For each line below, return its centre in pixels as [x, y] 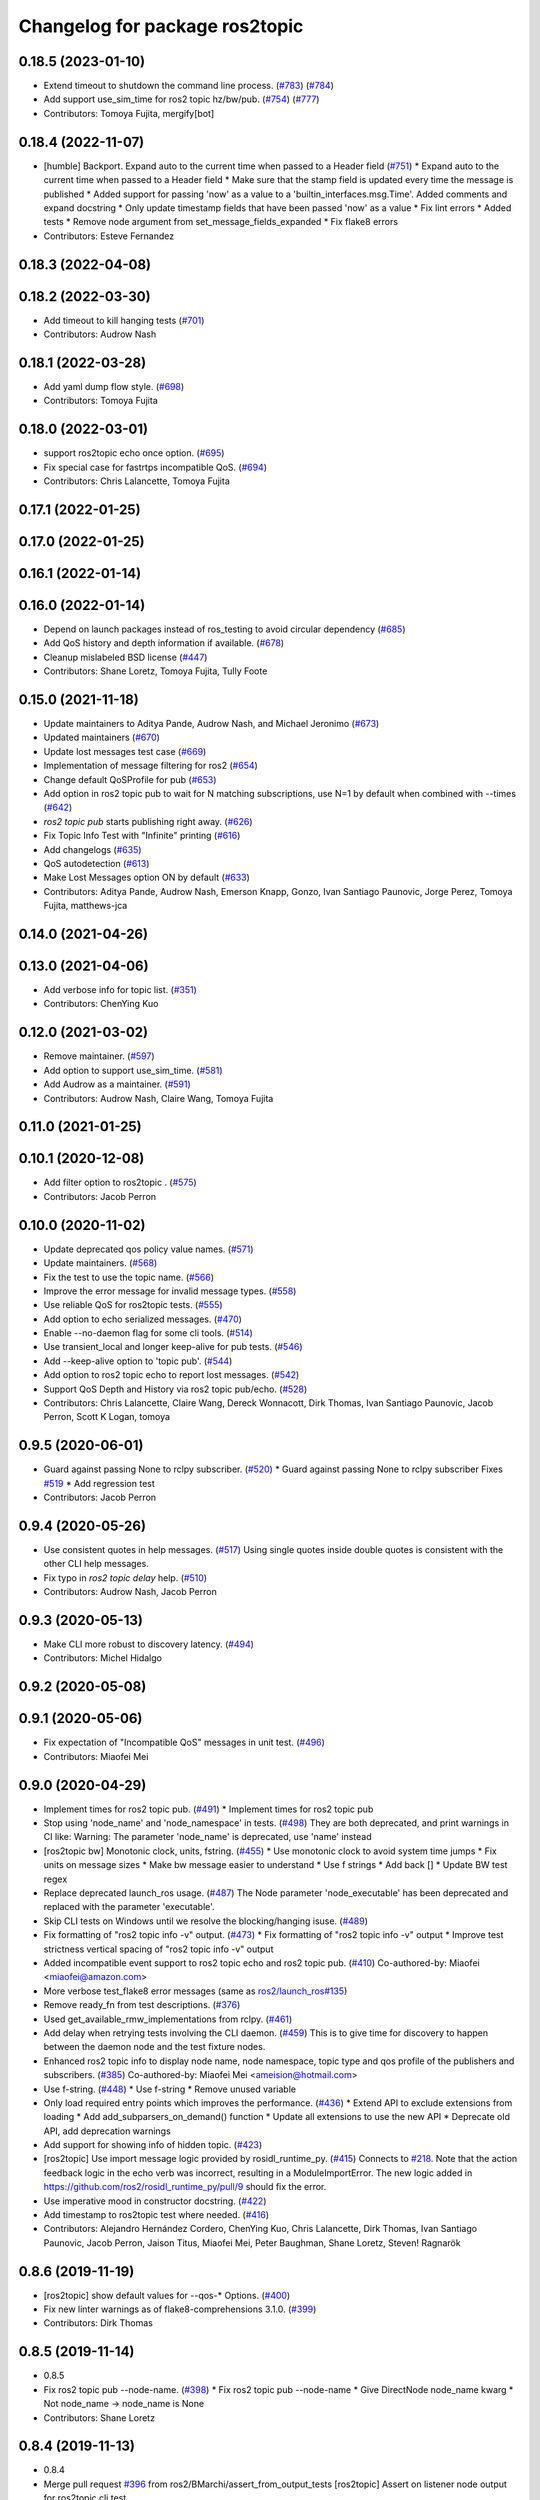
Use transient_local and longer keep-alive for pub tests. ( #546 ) [173, 1347]
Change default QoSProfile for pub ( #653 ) [130, 779]
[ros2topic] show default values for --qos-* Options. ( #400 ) [167, 2295]
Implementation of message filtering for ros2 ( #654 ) [151, 766]
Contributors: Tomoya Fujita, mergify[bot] [129, 113]
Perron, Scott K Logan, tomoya [106, 1417]
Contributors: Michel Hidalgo [102, 1658]
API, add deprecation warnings [107, 2131]
